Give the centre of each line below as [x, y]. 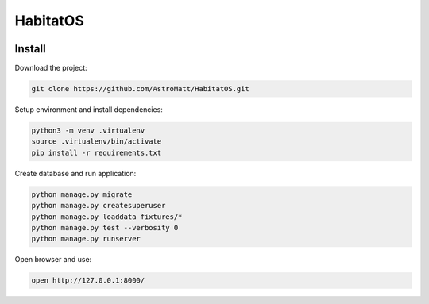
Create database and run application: [75, 173]
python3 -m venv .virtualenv [88, 131]
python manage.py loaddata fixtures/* [107, 217]
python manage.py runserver [86, 239]
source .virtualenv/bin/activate [97, 142]
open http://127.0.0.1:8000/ [88, 281]
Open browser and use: [53, 260]
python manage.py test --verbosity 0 [105, 227]
